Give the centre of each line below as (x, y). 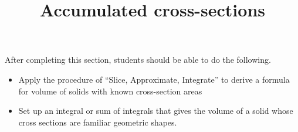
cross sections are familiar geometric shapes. (98, 122)
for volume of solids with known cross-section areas (110, 91)
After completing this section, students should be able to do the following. (138, 60)
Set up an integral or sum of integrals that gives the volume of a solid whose (156, 111)
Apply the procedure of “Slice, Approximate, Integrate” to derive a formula (154, 79)
